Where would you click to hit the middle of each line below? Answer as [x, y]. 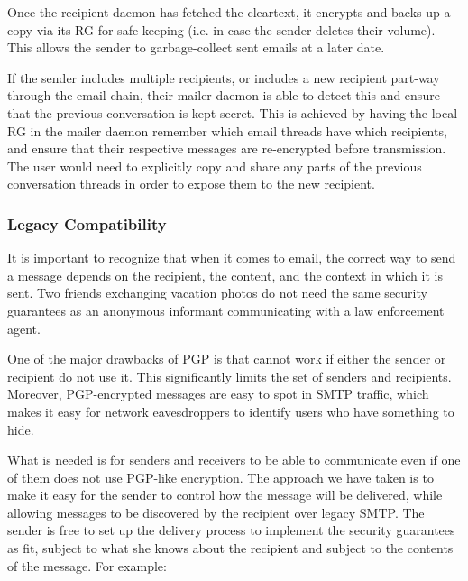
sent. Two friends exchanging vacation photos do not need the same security [217, 293]
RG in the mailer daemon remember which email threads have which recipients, [227, 130]
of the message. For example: [87, 565]
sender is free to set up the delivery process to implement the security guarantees [231, 530]
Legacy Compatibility [87, 223]
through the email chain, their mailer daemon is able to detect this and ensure [224, 95]
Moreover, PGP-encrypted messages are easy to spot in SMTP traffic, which [218, 394]
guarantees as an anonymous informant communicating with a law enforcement [226, 310]
